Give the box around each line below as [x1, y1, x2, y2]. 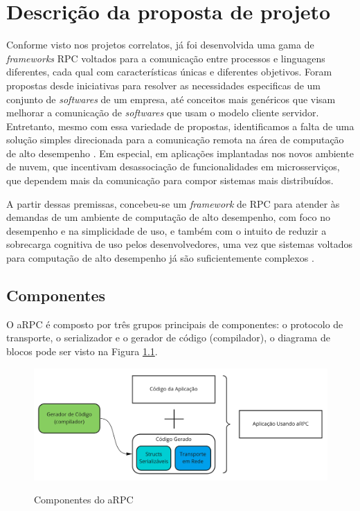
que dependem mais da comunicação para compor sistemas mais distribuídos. [6, 173, 334, 188]
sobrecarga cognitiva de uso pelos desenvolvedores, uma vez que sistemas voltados [6, 237, 353, 251]
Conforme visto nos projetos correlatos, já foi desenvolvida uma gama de [6, 37, 314, 52]
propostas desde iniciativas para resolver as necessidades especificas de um [6, 78, 321, 92]
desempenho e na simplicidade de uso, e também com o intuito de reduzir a [6, 223, 327, 237]
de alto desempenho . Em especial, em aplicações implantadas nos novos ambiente [6, 145, 354, 160]
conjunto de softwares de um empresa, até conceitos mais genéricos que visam [6, 91, 336, 106]
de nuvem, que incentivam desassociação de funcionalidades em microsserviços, [6, 159, 340, 174]
